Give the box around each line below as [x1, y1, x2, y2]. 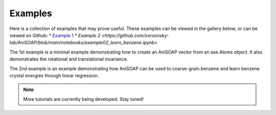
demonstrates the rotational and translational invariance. [9, 56, 128, 62]
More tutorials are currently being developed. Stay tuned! [23, 96, 144, 102]
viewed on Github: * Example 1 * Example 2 [9, 32, 101, 38]
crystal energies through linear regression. [9, 72, 99, 78]
